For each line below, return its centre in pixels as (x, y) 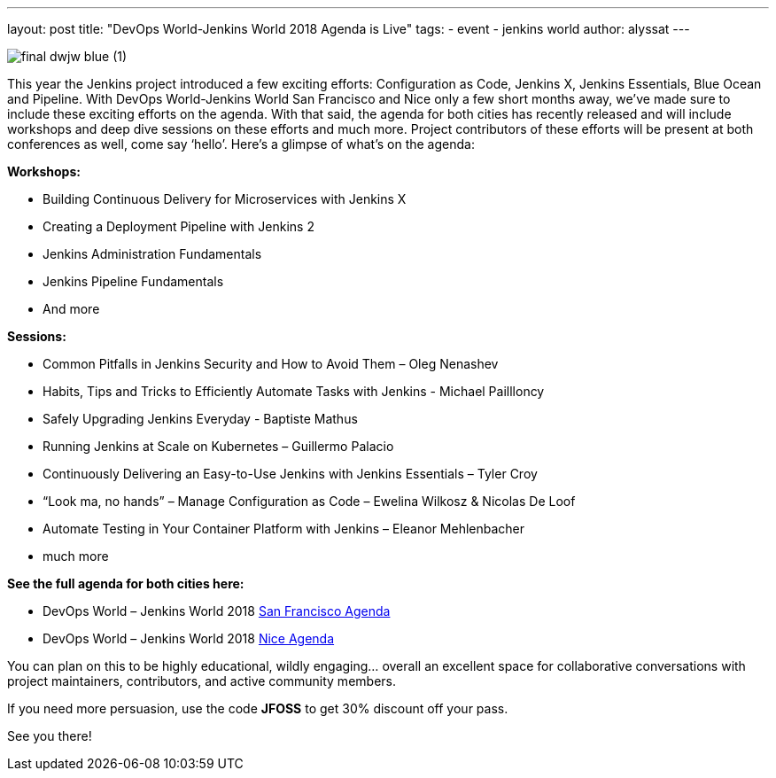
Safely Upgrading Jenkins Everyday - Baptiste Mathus (200, 419)
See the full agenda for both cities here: (126, 583)
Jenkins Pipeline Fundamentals (133, 281)
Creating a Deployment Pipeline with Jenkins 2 (178, 226)
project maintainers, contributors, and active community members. (202, 681)
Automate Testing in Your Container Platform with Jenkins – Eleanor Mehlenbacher (284, 529)
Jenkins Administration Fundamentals (152, 254)
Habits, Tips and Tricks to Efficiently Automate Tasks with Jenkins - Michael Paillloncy (294, 391)
